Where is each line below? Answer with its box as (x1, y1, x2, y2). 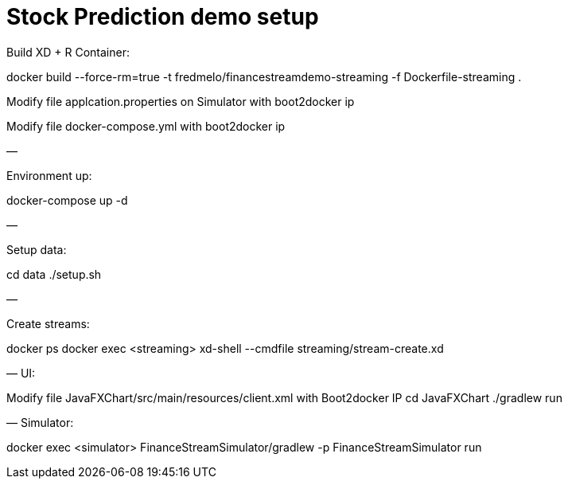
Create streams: (6, 316, 90, 331)
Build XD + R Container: (6, 45, 130, 59)
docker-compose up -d (6, 193, 128, 207)
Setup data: (6, 242, 67, 256)
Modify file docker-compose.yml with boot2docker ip (6, 119, 286, 133)
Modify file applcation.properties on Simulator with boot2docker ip (6, 94, 355, 108)
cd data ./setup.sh (6, 267, 102, 281)
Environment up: (6, 168, 92, 182)
